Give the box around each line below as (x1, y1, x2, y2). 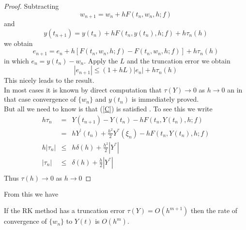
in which (4, 55, 29, 65)
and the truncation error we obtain (127, 55, 231, 65)
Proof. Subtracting (4, 1, 59, 11)
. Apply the (84, 55, 118, 65)
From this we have (4, 189, 59, 199)
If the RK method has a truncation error (4, 205, 125, 215)
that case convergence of (4, 94, 76, 104)
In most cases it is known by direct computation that (4, 84, 162, 94)
